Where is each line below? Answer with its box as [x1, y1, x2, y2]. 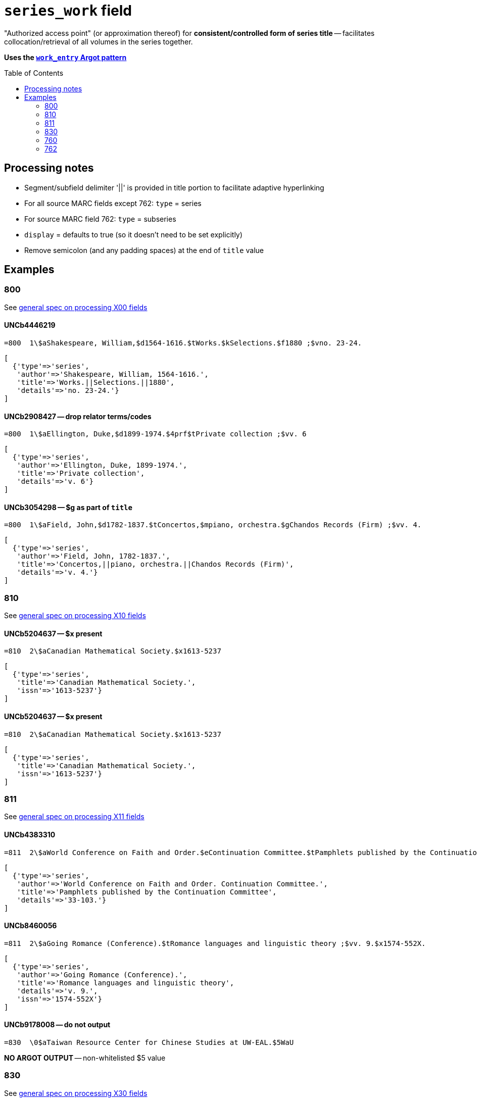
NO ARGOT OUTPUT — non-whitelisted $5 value [4, 1054, 166, 1063]
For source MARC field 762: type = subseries [24, 214, 176, 223]
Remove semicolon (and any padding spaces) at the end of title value [24, 245, 264, 255]
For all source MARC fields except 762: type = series [24, 198, 202, 208]
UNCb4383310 [4, 830, 56, 839]
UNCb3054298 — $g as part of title [4, 503, 132, 512]
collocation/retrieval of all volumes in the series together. [4, 37, 193, 46]
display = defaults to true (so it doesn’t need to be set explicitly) [24, 230, 243, 239]
